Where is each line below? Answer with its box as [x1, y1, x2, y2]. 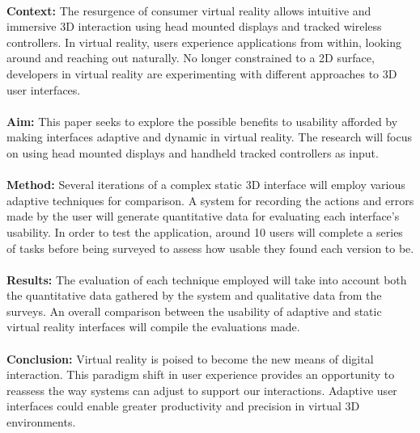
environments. [6, 414, 76, 431]
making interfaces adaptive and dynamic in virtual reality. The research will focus [6, 128, 412, 145]
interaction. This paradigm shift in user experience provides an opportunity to [6, 366, 395, 383]
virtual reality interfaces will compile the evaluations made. [6, 318, 300, 335]
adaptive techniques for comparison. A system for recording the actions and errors [6, 191, 414, 208]
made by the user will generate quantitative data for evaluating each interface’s [6, 208, 400, 225]
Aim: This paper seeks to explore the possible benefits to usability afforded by [6, 112, 398, 129]
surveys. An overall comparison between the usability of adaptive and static [6, 302, 382, 319]
